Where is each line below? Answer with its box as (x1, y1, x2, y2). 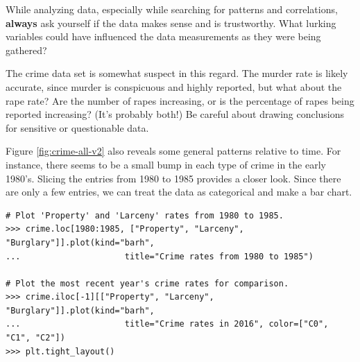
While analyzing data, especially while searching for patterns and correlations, (6, 2, 338, 16)
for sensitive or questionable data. (6, 120, 149, 135)
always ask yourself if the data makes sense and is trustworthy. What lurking (6, 15, 336, 30)
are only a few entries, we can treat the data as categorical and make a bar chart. (6, 184, 352, 199)
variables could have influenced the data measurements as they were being (6, 29, 321, 44)
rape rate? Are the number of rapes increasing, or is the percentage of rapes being (6, 93, 354, 107)
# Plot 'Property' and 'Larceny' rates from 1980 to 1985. (6, 210, 284, 221)
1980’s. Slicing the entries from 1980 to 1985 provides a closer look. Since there (6, 171, 341, 185)
